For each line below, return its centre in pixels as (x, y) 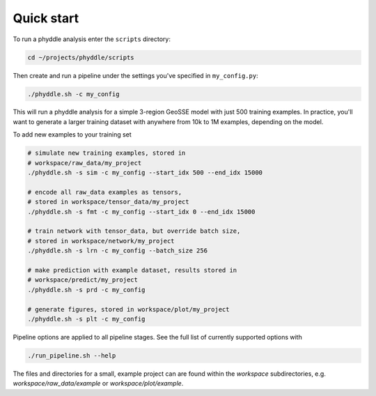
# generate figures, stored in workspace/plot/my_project (128, 309)
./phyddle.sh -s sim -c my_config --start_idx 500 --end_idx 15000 (145, 173)
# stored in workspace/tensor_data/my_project (108, 202)
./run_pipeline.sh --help (72, 355)
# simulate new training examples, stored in (107, 153)
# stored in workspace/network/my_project (101, 241)
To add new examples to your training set (72, 135)
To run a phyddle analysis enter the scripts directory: (92, 39)
